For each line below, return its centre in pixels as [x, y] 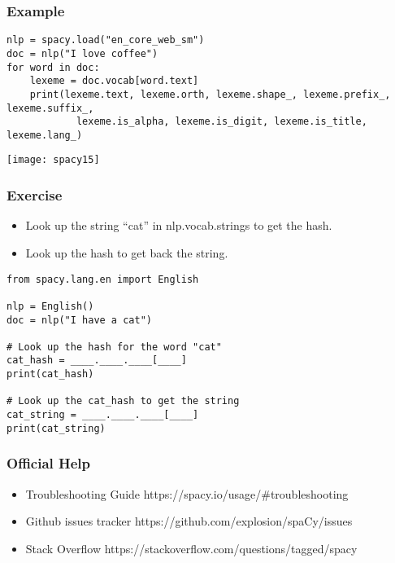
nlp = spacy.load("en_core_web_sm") [106, 40]
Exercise [35, 195]
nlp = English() [50, 306]
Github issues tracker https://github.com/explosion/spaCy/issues [189, 521]
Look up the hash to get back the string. [127, 252]
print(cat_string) [56, 428]
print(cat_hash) [50, 374]
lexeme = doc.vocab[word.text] [114, 81]
